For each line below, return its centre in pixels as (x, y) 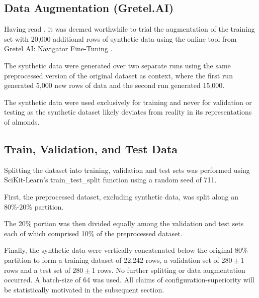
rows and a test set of (37, 270)
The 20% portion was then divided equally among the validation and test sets (124, 223)
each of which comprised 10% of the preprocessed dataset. (93, 233)
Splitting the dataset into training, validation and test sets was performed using (127, 170)
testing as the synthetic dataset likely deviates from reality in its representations (128, 112)
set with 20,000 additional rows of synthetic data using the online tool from (120, 38)
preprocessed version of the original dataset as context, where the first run (118, 75)
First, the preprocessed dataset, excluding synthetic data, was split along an (121, 196)
